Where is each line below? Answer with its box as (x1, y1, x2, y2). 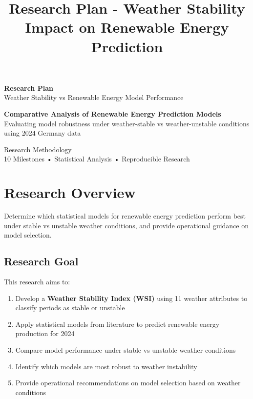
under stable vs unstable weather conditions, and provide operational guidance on (4, 220, 249, 230)
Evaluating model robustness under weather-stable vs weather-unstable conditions (4, 118, 250, 128)
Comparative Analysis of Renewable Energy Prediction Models (4, 108, 221, 119)
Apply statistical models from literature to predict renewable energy (15, 319, 220, 329)
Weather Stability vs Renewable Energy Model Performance (4, 92, 184, 102)
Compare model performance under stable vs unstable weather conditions (15, 344, 236, 355)
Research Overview (4, 182, 136, 202)
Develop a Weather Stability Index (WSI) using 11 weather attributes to (15, 293, 248, 303)
